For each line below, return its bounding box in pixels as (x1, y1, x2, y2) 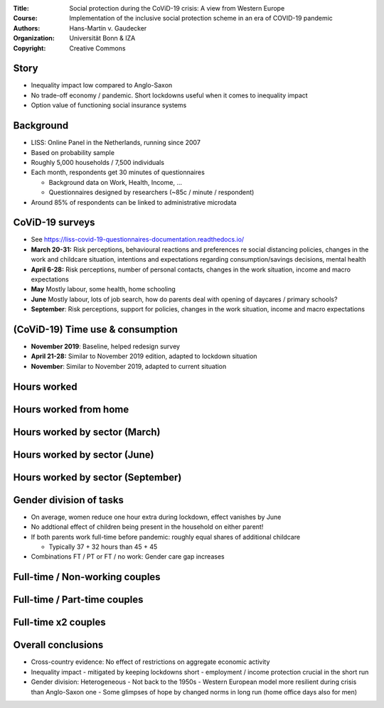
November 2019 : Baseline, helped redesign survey (31, 342, 181, 351)
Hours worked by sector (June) (13, 449, 154, 461)
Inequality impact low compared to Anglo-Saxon (31, 81, 173, 90)
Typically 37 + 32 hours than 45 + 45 (48, 542, 158, 551)
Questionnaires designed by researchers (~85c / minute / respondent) (48, 188, 255, 197)
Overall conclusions (13, 639, 104, 651)
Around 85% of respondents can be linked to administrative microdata (31, 198, 238, 206)
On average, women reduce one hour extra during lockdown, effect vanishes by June (31, 513, 282, 521)
